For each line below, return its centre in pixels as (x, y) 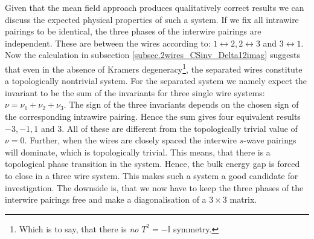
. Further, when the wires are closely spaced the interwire (130, 140)
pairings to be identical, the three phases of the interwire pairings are (133, 31)
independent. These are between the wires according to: (108, 43)
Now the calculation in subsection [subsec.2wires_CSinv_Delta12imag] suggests (152, 55)
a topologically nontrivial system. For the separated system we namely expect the (156, 81)
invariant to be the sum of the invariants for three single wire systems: (135, 92)
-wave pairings (270, 140)
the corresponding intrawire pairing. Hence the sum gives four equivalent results (153, 116)
